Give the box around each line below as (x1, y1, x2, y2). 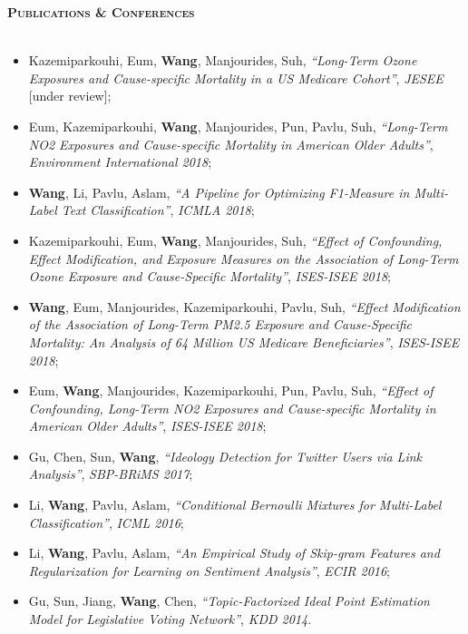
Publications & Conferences (7, 3, 195, 21)
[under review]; (28, 86, 112, 105)
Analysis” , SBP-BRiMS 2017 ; (28, 464, 193, 483)
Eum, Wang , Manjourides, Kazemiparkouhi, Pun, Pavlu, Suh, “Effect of (28, 381, 434, 400)
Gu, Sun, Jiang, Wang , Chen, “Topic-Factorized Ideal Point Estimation (28, 591, 430, 610)
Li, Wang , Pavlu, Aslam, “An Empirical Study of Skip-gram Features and (28, 543, 440, 562)
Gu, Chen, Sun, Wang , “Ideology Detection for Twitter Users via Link (28, 446, 422, 465)
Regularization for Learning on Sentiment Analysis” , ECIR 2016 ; (28, 561, 391, 580)
